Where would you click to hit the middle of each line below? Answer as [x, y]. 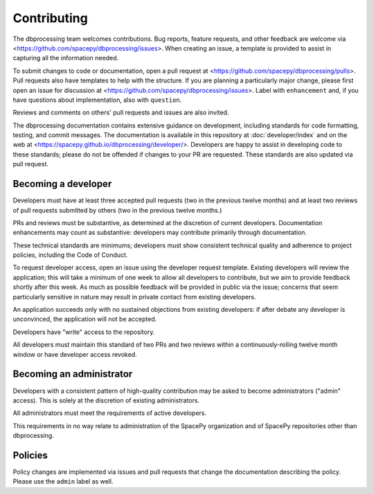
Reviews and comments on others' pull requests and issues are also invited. [121, 113]
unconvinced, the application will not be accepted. [85, 319]
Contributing [50, 18]
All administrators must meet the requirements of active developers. [110, 413]
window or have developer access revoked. [75, 354]
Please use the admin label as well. [63, 482]
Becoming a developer [62, 184]
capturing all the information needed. [66, 58]
